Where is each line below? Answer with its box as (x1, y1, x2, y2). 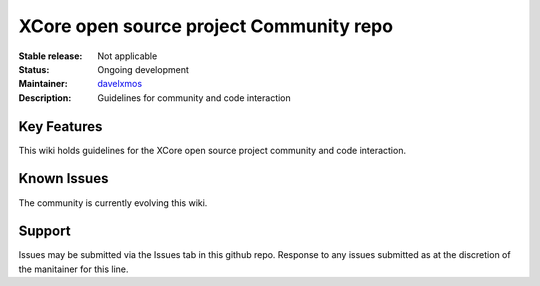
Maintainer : (18, 78, 69, 90)
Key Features (18, 118, 103, 135)
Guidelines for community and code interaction (97, 91, 292, 104)
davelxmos (97, 78, 143, 90)
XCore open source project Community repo (18, 15, 394, 37)
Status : (18, 63, 50, 75)
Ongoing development (97, 63, 189, 75)
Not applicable (97, 50, 158, 62)
